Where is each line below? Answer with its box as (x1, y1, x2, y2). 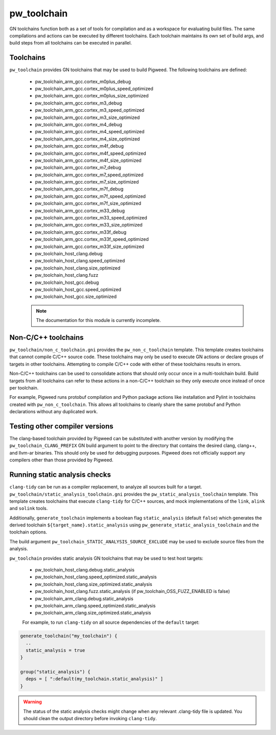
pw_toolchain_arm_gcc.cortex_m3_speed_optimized (35, 107, 145, 113)
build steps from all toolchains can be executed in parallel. (9, 40, 132, 46)
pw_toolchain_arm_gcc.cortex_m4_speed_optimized (35, 129, 145, 135)
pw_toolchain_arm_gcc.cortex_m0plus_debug (35, 78, 131, 85)
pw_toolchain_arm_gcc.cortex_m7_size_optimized (35, 179, 139, 185)
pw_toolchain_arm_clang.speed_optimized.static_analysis (35, 603, 156, 608)
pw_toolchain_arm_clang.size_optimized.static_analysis (35, 610, 151, 616)
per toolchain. (9, 384, 39, 391)
